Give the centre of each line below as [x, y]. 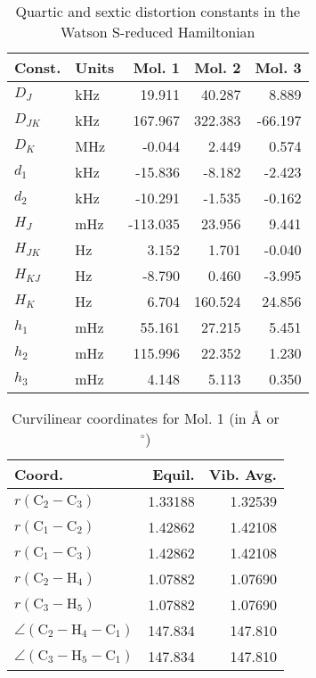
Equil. [174, 474]
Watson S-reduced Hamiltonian [158, 32]
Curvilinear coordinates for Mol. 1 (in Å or [146, 418]
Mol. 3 [278, 67]
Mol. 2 [218, 67]
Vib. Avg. [243, 474]
